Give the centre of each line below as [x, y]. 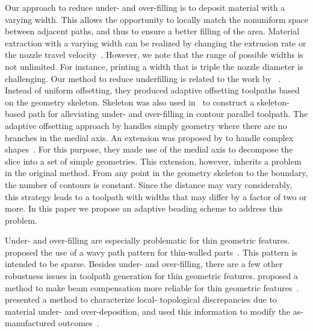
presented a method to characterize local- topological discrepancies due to [141, 299]
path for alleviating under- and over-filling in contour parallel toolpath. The [168, 114]
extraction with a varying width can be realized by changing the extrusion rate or [156, 43]
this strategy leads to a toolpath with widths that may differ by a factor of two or [156, 196]
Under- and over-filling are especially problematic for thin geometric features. [147, 240]
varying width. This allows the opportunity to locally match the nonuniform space [156, 19]
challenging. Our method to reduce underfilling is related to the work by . [143, 78]
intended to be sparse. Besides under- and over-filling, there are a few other [144, 264]
